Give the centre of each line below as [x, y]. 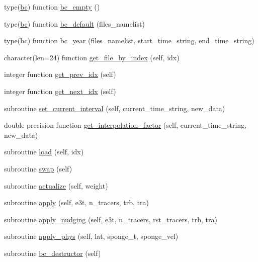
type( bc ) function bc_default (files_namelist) [74, 23]
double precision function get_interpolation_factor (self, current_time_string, [125, 125]
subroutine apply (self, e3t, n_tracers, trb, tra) [76, 202]
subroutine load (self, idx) [44, 152]
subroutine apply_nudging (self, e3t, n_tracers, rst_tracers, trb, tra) [111, 219]
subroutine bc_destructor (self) [53, 253]
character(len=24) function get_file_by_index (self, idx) [92, 57]
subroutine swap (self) [38, 168]
